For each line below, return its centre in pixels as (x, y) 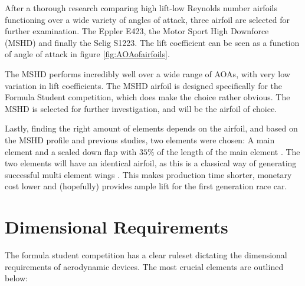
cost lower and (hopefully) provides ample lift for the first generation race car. (146, 186)
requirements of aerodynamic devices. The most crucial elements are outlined (144, 266)
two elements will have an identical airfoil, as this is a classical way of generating (151, 163)
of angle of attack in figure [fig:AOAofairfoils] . (87, 54)
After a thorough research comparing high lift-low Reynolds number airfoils (141, 8)
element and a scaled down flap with (71, 151)
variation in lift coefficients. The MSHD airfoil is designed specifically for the (144, 85)
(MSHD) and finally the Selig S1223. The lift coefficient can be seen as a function (152, 42)
